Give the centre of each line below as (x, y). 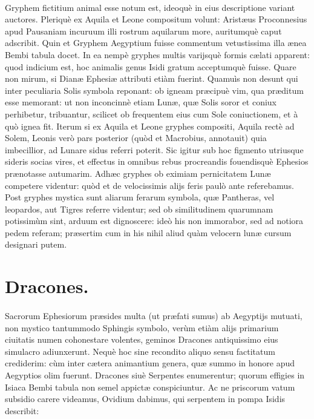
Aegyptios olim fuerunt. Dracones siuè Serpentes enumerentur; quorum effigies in (155, 375)
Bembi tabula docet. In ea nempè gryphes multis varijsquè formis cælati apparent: (157, 54)
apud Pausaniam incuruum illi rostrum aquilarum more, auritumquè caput (143, 31)
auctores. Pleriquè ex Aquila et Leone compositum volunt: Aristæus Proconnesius (156, 19)
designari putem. (36, 244)
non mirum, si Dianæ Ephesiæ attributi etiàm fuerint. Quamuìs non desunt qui (152, 78)
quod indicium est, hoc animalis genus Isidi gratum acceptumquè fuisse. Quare (151, 66)
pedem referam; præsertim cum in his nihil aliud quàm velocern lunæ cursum (148, 232)
